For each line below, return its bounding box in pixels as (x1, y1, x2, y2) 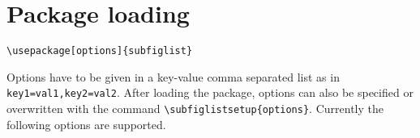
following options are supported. (6, 115, 166, 132)
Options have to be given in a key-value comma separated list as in (6, 68, 340, 85)
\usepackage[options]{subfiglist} (6, 45, 193, 57)
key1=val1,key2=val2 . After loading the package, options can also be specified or (6, 84, 414, 101)
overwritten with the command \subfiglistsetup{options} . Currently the (6, 100, 384, 117)
